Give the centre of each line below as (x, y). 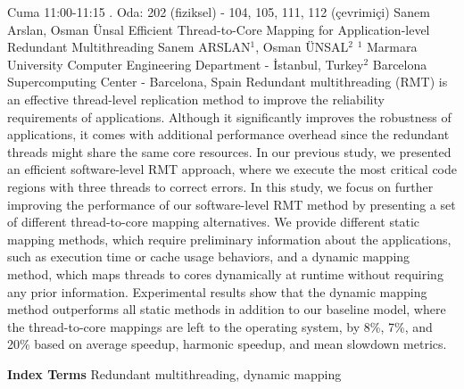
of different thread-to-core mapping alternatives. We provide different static (213, 222)
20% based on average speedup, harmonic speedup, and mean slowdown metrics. (227, 344)
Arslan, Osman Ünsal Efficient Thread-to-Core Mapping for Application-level (219, 29)
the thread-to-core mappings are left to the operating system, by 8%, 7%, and (220, 326)
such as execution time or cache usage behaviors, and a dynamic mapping (209, 257)
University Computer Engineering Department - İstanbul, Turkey (186, 64)
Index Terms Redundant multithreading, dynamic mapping (174, 373)
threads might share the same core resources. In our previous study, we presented (229, 151)
